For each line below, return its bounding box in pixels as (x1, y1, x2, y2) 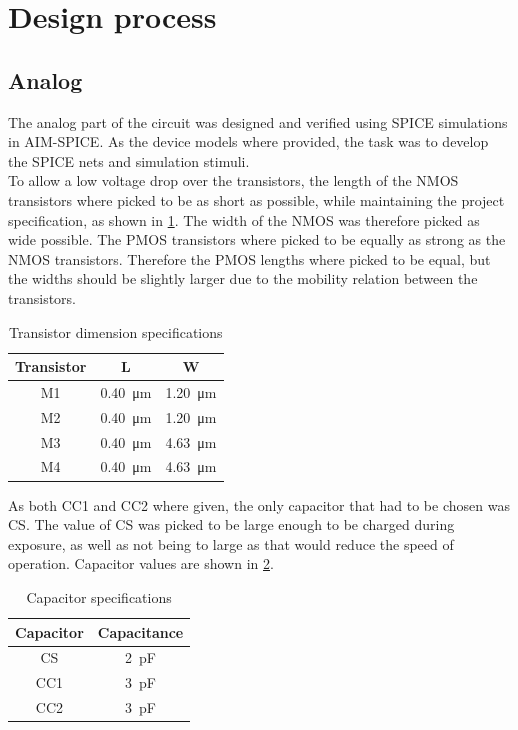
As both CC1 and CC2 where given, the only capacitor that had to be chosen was (8, 494, 510, 515)
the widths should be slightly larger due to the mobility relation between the (8, 268, 478, 289)
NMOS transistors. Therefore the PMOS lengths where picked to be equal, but (8, 248, 491, 269)
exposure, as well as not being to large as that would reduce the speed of (8, 533, 454, 554)
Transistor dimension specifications (8, 321, 223, 342)
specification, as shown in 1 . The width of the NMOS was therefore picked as (8, 209, 480, 230)
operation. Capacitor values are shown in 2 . (8, 553, 274, 574)
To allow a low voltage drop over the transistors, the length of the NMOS (8, 170, 459, 191)
